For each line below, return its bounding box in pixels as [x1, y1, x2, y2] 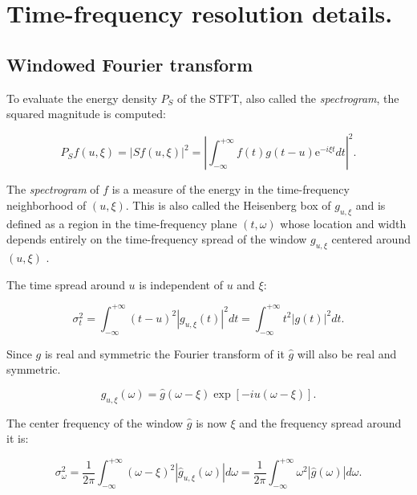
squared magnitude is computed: [6, 105, 166, 122]
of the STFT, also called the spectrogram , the [177, 89, 399, 106]
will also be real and [297, 345, 397, 362]
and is [355, 196, 386, 213]
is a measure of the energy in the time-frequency [111, 181, 350, 198]
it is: [6, 430, 29, 447]
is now [196, 414, 227, 431]
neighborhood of [6, 196, 87, 213]
